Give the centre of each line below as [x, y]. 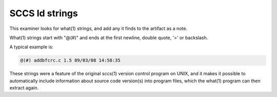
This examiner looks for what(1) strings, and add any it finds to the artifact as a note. [98, 28]
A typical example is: [32, 47]
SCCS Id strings [44, 13]
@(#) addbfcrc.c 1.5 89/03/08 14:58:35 [70, 60]
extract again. [24, 88]
